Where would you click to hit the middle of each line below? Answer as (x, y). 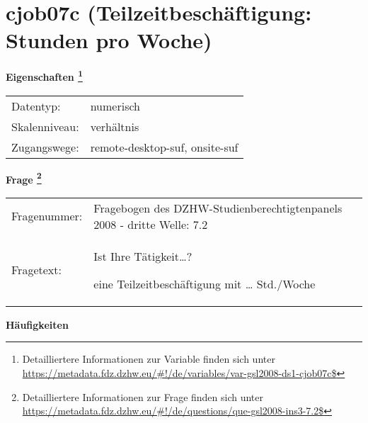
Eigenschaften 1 (44, 75)
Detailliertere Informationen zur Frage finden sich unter (143, 396)
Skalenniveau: (45, 126)
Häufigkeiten (37, 324)
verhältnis (115, 126)
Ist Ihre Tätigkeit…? (143, 256)
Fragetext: (36, 270)
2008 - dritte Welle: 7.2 (151, 224)
